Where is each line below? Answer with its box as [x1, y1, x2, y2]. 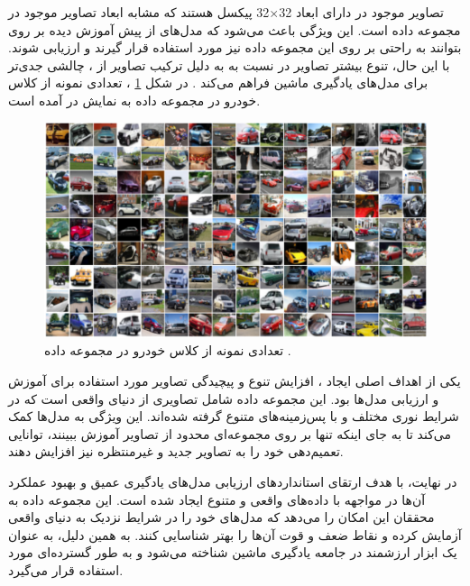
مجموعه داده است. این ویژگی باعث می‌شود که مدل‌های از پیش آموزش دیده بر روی [8, 20, 461, 39]
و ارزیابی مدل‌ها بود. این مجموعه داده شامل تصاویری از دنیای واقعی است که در [8, 389, 439, 407]
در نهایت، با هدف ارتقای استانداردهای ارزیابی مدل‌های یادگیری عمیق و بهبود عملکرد [8, 472, 457, 491]
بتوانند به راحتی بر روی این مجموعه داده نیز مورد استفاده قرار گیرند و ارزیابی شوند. [8, 38, 462, 57]
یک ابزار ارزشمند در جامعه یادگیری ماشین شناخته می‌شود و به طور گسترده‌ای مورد [8, 543, 457, 562]
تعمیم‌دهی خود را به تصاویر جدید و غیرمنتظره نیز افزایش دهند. [8, 442, 344, 461]
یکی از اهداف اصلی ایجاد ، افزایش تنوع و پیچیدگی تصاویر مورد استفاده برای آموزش [8, 371, 461, 390]
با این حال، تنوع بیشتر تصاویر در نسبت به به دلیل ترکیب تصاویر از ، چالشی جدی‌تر [8, 55, 450, 74]
